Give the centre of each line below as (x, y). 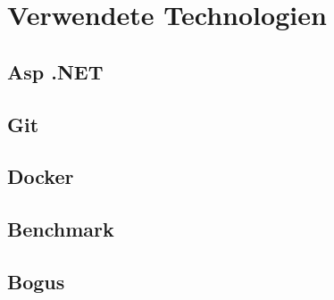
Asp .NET (55, 71)
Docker (41, 176)
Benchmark (61, 229)
